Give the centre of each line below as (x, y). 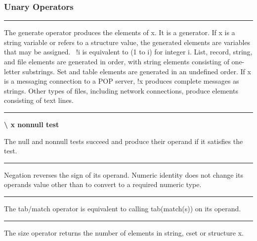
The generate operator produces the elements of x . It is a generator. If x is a (120, 32)
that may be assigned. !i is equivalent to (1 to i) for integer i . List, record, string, (128, 52)
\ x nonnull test (32, 124)
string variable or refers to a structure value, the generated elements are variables (127, 42)
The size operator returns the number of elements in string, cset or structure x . (124, 232)
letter (12, 71)
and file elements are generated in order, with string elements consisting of (117, 61)
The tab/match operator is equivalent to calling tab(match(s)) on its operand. (123, 208)
